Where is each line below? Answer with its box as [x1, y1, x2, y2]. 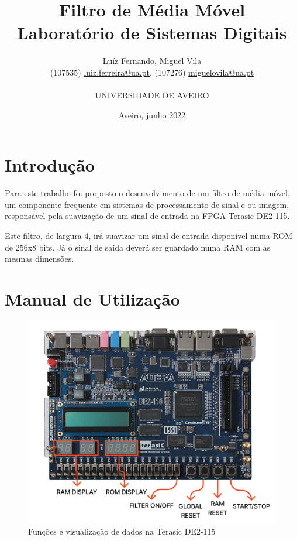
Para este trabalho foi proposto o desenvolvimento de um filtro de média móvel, [5, 187, 290, 199]
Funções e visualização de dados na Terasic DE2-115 [28, 525, 216, 537]
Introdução [5, 153, 95, 177]
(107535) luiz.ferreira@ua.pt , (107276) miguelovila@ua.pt [50, 66, 254, 78]
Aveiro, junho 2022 [118, 108, 186, 121]
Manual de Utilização [5, 286, 180, 310]
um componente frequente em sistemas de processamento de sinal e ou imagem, [5, 198, 289, 210]
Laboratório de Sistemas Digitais [17, 20, 287, 44]
